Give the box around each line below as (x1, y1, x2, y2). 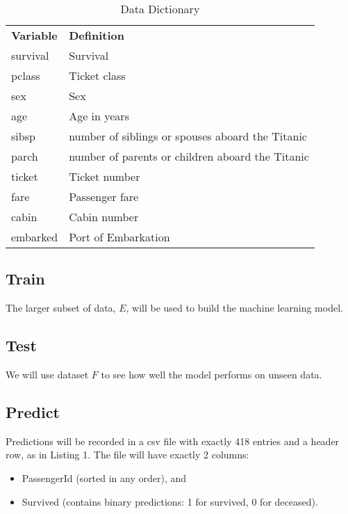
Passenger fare (69, 188, 139, 204)
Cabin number (69, 209, 139, 225)
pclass (11, 67, 40, 83)
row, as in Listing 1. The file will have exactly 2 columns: (6, 447, 249, 462)
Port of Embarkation (69, 229, 170, 245)
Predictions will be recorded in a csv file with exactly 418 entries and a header (6, 433, 340, 448)
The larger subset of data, (6, 300, 116, 315)
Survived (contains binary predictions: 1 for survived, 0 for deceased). (22, 494, 318, 508)
